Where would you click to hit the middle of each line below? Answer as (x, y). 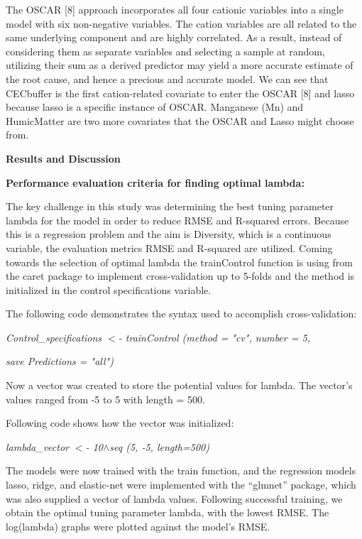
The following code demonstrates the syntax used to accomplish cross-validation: (181, 314)
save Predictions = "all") (60, 361)
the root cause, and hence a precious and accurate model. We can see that (167, 78)
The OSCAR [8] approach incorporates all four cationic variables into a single (175, 9)
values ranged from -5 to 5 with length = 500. (105, 399)
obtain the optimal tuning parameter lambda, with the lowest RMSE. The (168, 512)
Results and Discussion (63, 158)
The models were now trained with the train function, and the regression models (181, 470)
